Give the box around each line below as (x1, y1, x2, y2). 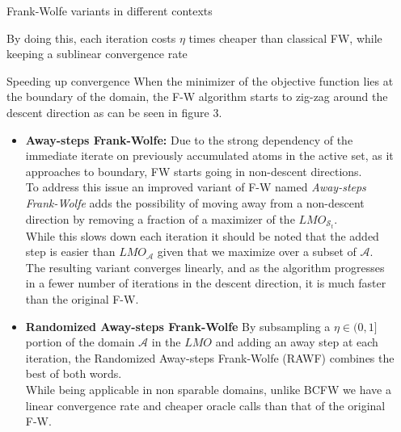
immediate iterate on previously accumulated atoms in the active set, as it (25, 147, 394, 164)
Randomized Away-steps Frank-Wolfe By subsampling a (25, 317, 331, 334)
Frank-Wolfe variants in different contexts (6, 2, 213, 19)
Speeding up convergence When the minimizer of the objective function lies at (6, 72, 394, 89)
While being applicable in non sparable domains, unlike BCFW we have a (25, 380, 391, 397)
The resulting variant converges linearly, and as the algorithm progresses (25, 258, 385, 275)
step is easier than (25, 243, 116, 260)
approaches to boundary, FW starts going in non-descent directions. (25, 162, 362, 179)
